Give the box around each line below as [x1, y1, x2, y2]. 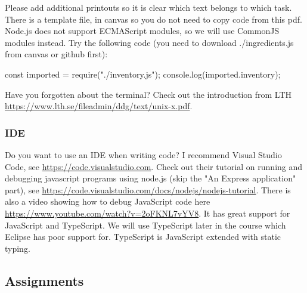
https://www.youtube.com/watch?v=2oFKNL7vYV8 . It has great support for [5, 206, 290, 219]
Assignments [5, 271, 84, 289]
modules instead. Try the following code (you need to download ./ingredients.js [5, 36, 294, 48]
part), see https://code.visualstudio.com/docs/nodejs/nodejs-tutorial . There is [5, 183, 291, 196]
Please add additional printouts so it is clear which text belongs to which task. [5, 1, 292, 13]
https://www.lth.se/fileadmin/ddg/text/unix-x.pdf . [5, 100, 193, 112]
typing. [5, 242, 30, 254]
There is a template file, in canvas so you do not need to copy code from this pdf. [5, 13, 302, 25]
